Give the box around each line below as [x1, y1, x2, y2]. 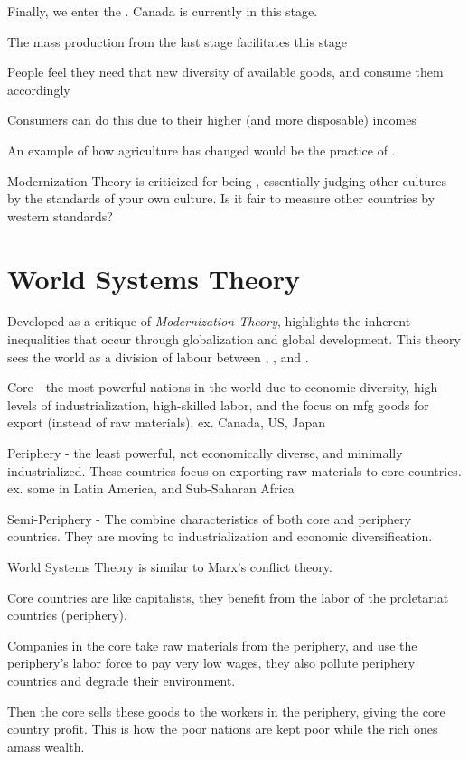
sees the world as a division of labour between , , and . [7, 347, 309, 366]
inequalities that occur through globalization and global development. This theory [7, 330, 461, 349]
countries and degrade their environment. [7, 670, 236, 689]
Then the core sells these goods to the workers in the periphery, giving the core [7, 701, 445, 720]
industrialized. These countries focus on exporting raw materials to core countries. [7, 461, 462, 480]
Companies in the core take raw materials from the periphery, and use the [7, 635, 417, 654]
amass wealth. [7, 736, 85, 755]
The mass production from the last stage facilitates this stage [7, 32, 347, 51]
